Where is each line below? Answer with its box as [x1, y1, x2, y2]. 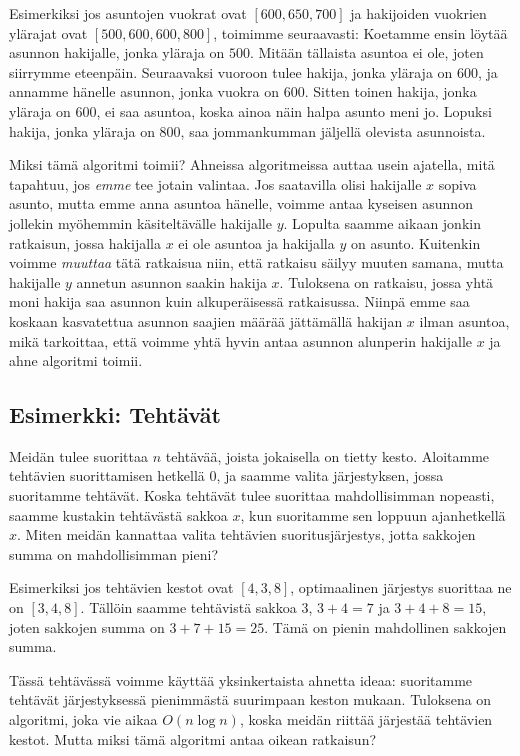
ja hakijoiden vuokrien [350, 3, 487, 23]
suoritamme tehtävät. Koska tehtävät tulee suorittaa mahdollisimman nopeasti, [9, 485, 495, 506]
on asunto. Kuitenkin [350, 232, 481, 253]
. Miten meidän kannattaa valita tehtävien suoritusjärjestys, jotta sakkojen [17, 524, 476, 545]
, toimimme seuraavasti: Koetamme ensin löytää [213, 22, 508, 43]
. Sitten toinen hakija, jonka [304, 81, 477, 102]
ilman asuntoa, [419, 310, 510, 331]
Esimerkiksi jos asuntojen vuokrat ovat [9, 3, 247, 23]
